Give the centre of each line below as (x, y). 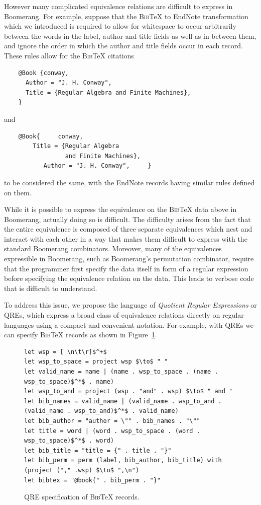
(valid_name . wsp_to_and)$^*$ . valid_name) (101, 411)
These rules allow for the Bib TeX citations (69, 55)
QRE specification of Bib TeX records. (82, 497)
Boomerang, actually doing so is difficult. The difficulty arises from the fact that (127, 219)
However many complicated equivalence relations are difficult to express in (118, 6)
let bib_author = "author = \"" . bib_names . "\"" (112, 421)
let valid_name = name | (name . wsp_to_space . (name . (121, 372)
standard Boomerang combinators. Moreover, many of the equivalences (113, 248)
